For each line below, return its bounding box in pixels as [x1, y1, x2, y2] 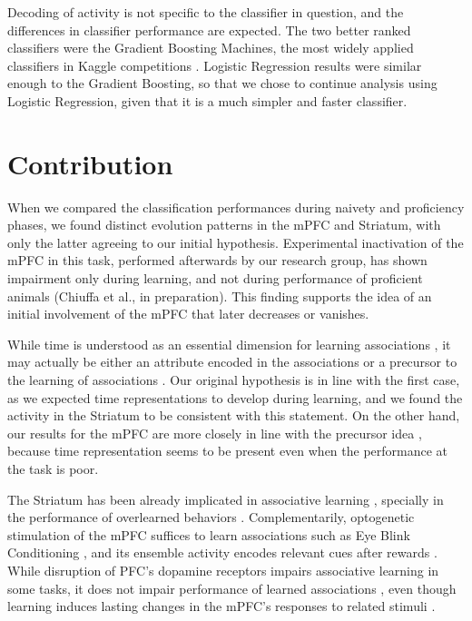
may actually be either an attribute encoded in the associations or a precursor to [7, 352, 457, 371]
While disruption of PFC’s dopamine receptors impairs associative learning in [7, 560, 439, 579]
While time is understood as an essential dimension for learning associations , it [7, 334, 451, 353]
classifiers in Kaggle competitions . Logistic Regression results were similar [7, 55, 422, 74]
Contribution [7, 144, 173, 182]
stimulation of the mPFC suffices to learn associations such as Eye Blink [7, 525, 410, 544]
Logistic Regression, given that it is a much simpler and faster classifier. [7, 91, 408, 110]
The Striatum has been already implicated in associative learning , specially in [7, 489, 444, 508]
